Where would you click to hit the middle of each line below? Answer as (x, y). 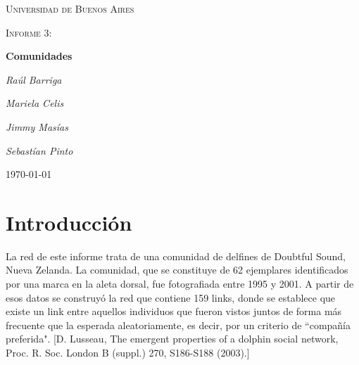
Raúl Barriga (34, 79)
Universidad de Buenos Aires (70, 8)
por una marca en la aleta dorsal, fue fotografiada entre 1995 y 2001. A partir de (180, 284)
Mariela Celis (35, 103)
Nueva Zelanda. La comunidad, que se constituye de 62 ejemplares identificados (177, 270)
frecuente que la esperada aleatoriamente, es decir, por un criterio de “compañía (178, 325)
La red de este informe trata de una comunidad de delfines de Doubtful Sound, (176, 256)
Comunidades (39, 56)
